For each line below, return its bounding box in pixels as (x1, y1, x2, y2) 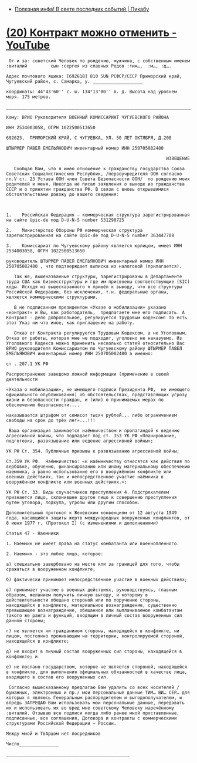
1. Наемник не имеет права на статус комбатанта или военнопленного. (6, 541, 180, 546)
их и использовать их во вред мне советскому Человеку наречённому (6, 705, 175, 711)
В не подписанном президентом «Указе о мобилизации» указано (13, 304, 167, 310)
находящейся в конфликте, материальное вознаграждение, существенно (6, 602, 177, 608)
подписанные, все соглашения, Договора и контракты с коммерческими (6, 715, 177, 721)
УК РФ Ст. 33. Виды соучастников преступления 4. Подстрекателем (6, 489, 169, 495)
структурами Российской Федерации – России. (6, 720, 117, 726)
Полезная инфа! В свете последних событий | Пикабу (14, 6, 150, 12)
